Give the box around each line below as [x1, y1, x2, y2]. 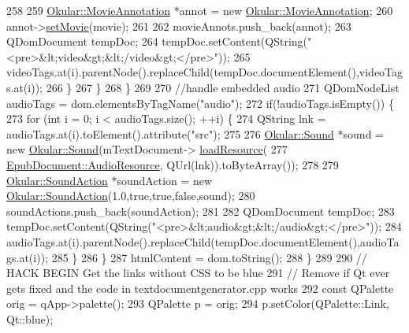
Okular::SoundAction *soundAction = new [6, 172, 213, 188]
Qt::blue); [6, 310, 54, 327]
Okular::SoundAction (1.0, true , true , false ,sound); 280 [6, 187, 255, 204]
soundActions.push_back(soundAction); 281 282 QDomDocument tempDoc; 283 [6, 202, 395, 219]
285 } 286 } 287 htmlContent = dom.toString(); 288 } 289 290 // [51, 249, 367, 265]
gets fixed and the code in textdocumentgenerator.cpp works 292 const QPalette [6, 279, 394, 296]
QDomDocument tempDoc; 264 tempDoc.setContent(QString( [6, 33, 308, 50]
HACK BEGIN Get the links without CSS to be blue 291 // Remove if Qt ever [6, 265, 390, 281]
